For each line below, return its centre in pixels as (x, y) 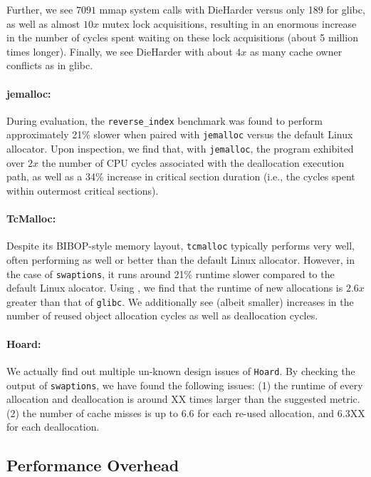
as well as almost (43, 23)
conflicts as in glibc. (50, 65)
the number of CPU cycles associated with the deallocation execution (193, 162)
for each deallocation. (53, 427)
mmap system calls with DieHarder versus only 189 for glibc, (232, 9)
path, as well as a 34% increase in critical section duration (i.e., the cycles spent (181, 176)
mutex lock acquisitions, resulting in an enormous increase (229, 23)
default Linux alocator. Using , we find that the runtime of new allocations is (175, 288)
